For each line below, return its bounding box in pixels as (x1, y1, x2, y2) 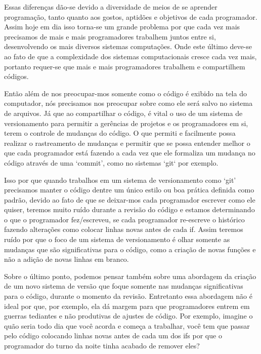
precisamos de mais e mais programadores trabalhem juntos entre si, (4, 31, 216, 42)
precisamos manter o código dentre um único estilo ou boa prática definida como (4, 184, 254, 195)
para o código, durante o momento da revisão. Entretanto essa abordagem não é (4, 291, 252, 301)
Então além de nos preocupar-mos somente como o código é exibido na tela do (4, 88, 247, 98)
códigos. (4, 71, 29, 82)
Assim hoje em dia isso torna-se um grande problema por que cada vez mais (4, 21, 240, 32)
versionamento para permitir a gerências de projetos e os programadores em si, (4, 117, 248, 128)
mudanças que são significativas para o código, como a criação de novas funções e (4, 244, 256, 254)
